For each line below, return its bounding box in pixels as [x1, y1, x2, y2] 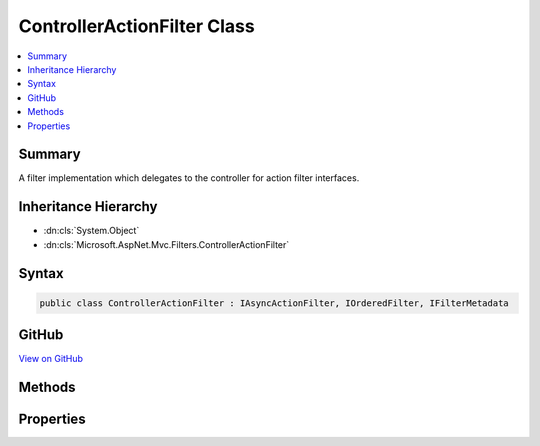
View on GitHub [18, 353, 84, 365]
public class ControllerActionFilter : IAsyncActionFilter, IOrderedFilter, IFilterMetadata [39, 297, 509, 309]
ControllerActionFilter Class [18, 15, 255, 37]
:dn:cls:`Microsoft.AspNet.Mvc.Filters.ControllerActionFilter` [43, 238, 290, 250]
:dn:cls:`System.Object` [43, 225, 140, 237]
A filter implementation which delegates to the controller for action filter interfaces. [18, 172, 360, 184]
